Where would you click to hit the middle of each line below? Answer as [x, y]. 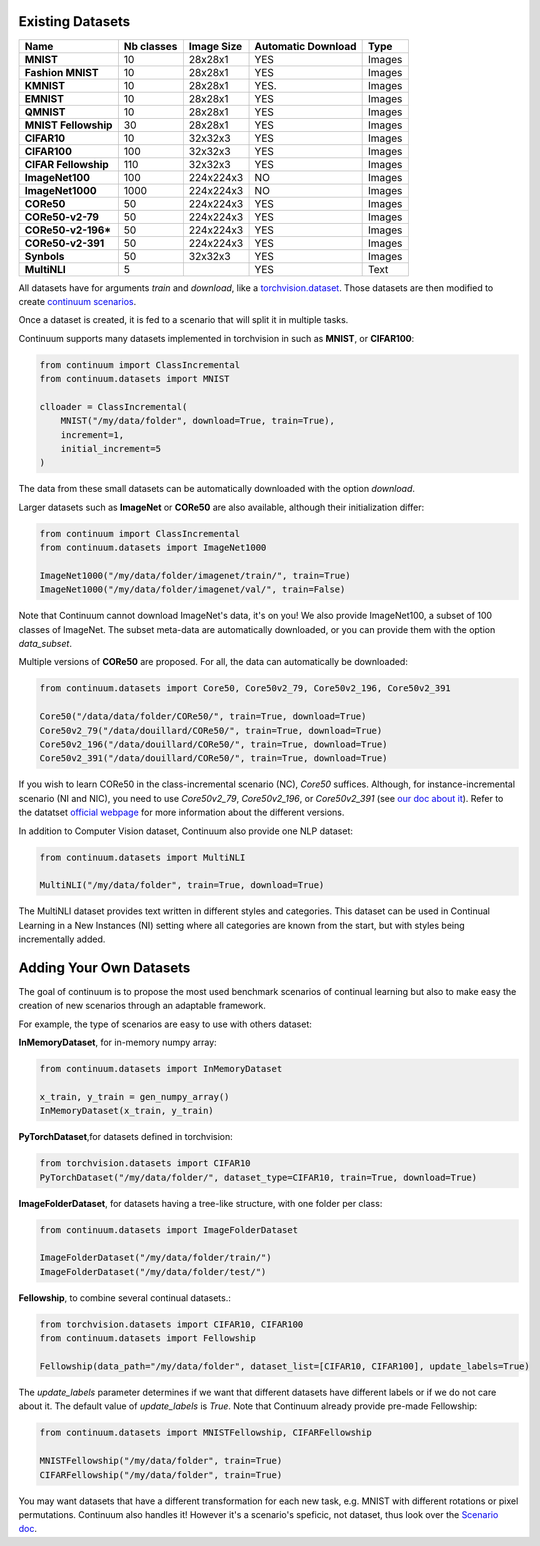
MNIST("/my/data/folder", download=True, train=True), [197, 421]
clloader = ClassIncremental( [113, 406]
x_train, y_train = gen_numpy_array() [134, 1096]
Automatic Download [305, 46]
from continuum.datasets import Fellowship [148, 1338]
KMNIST [44, 85]
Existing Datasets [74, 21]
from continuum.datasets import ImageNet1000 [153, 548]
